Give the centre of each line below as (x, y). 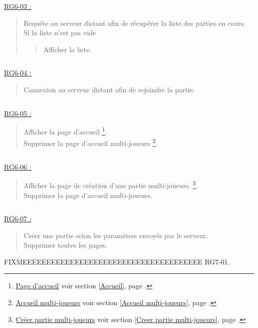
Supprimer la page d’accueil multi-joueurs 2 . (91, 142)
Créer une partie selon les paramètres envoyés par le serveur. (116, 235)
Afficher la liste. (67, 49)
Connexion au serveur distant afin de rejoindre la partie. (109, 89)
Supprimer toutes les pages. (65, 245)
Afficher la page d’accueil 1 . (65, 131)
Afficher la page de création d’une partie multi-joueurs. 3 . (111, 184)
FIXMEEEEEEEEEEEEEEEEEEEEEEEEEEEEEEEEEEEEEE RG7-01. (117, 261)
